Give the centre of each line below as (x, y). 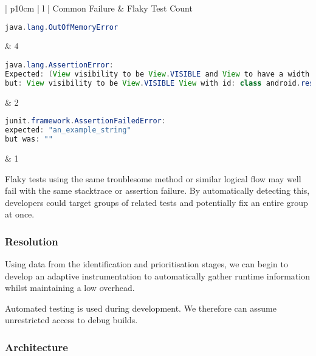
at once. (20, 214)
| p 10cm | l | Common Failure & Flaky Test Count (99, 8)
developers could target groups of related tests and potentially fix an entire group (156, 202)
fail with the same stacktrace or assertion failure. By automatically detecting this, (157, 190)
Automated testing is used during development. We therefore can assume (141, 308)
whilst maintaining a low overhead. (70, 288)
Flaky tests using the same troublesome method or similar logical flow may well (153, 178)
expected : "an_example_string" (68, 130)
